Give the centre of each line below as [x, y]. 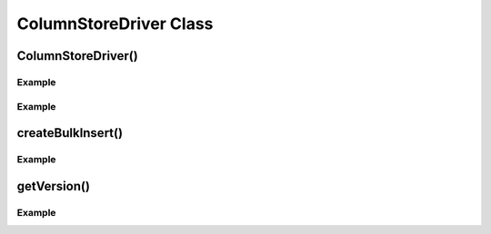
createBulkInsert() [70, 133]
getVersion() [54, 186]
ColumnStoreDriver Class [115, 24]
